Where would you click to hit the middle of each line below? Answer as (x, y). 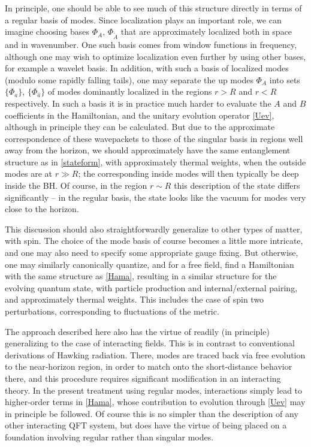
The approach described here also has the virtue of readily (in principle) (137, 331)
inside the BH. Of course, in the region (76, 185)
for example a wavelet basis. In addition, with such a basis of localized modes (147, 68)
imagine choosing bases (47, 31)
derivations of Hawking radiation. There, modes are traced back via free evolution (155, 354)
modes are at (29, 173)
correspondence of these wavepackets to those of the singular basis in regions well (154, 138)
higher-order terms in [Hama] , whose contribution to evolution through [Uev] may (155, 402)
